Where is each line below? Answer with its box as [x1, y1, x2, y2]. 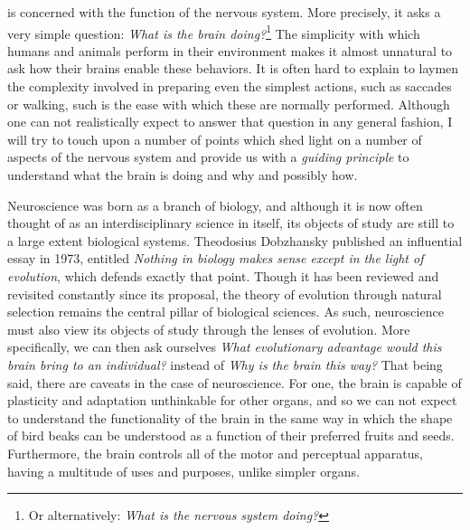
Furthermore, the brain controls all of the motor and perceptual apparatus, [7, 443, 423, 462]
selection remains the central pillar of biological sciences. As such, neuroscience [7, 302, 444, 321]
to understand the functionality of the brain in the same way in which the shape [7, 408, 453, 427]
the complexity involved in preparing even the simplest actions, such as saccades [7, 77, 452, 96]
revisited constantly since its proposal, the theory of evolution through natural [7, 284, 442, 303]
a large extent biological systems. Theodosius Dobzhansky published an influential [7, 231, 463, 250]
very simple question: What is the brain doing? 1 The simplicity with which [7, 21, 420, 43]
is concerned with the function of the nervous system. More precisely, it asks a [7, 3, 441, 21]
